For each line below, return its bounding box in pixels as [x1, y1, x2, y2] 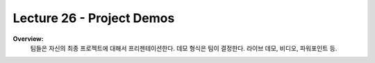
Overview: [12, 35, 44, 43]
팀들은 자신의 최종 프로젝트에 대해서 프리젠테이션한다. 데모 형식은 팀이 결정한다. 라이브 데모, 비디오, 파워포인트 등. [30, 44, 337, 52]
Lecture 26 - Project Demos [12, 10, 175, 26]
